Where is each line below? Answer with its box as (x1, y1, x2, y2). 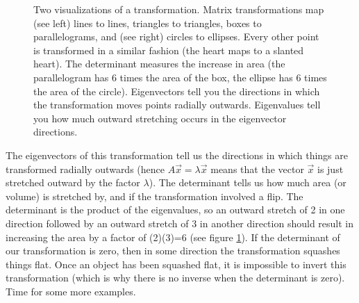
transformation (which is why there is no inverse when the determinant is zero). (6, 270, 345, 285)
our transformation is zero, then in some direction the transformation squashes (6, 243, 340, 258)
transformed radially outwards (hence (6, 161, 165, 176)
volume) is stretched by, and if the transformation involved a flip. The (6, 188, 303, 203)
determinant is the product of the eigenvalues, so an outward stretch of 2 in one (6, 202, 345, 217)
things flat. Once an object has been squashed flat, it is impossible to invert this (6, 256, 347, 271)
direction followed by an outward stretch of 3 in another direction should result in (6, 215, 354, 230)
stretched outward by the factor (6, 175, 140, 190)
